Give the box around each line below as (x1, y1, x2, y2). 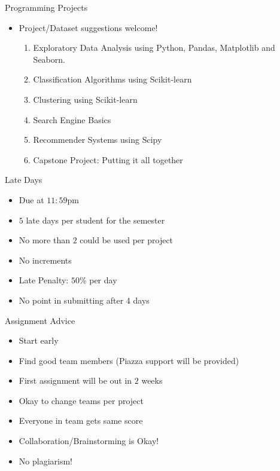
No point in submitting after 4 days (19, 293, 150, 306)
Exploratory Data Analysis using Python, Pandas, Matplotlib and (33, 41, 275, 54)
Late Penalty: (19, 274, 69, 286)
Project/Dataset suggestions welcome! (19, 21, 158, 33)
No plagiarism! (19, 454, 72, 467)
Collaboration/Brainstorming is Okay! (19, 435, 159, 447)
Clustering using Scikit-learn (33, 93, 138, 105)
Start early (19, 334, 59, 347)
